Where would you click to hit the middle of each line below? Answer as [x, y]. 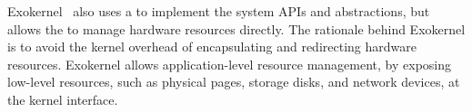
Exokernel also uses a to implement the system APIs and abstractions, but [219, 11]
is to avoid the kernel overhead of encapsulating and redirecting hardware [212, 47]
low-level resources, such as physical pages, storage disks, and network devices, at [234, 82]
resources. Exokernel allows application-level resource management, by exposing [230, 64]
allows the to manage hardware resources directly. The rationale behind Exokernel [236, 28]
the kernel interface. [63, 99]
